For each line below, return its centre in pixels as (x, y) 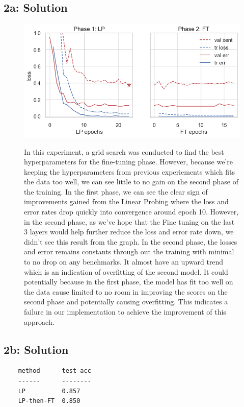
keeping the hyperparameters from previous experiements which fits (129, 171)
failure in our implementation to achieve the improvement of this (125, 312)
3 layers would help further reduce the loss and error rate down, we (129, 232)
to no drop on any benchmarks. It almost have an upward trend (124, 262)
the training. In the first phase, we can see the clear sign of (116, 191)
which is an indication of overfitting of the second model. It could (126, 271)
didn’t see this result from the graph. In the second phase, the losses (131, 241)
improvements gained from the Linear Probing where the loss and (126, 201)
